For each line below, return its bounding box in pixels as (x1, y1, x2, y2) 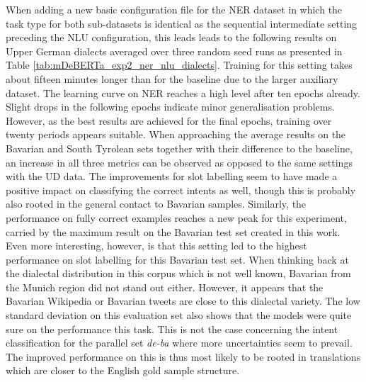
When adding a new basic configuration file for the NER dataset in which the (6, 2, 343, 16)
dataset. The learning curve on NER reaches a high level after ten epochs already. (6, 85, 360, 100)
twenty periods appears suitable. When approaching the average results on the (6, 127, 346, 142)
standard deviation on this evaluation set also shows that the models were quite (6, 308, 352, 322)
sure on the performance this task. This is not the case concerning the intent (6, 321, 338, 336)
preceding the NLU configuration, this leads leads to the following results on (6, 30, 337, 45)
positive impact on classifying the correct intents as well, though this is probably (6, 182, 356, 197)
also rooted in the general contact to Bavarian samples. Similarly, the (6, 196, 307, 211)
